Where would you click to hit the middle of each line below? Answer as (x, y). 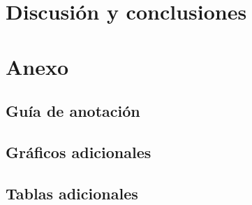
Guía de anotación (73, 111)
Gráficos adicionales (79, 151)
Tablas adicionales (72, 193)
